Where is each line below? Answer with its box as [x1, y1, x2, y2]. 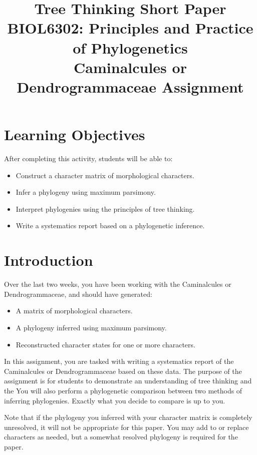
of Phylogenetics [73, 37, 188, 58]
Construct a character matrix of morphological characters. [16, 170, 194, 180]
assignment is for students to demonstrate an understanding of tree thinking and [4, 375, 252, 386]
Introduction [4, 250, 93, 270]
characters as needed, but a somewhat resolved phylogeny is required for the [4, 431, 238, 442]
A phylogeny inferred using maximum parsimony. [16, 322, 167, 332]
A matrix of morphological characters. [16, 305, 133, 316]
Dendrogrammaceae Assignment [17, 76, 244, 97]
